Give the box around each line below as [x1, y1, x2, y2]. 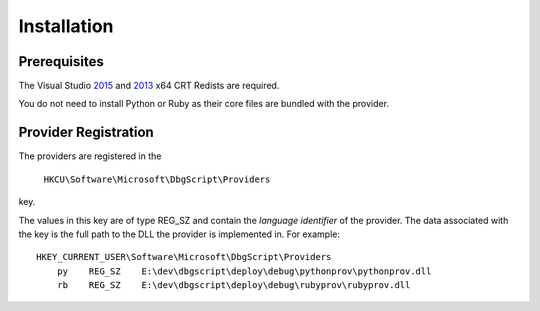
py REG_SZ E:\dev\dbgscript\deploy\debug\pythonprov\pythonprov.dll [56, 265, 432, 277]
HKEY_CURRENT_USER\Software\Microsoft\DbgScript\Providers [36, 251, 332, 263]
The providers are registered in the [18, 150, 162, 162]
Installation [18, 15, 114, 37]
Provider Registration [18, 124, 154, 141]
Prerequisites [18, 53, 104, 70]
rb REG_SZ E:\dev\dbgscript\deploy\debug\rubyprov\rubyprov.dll [56, 280, 411, 291]
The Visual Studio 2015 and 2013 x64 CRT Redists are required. [18, 80, 280, 92]
